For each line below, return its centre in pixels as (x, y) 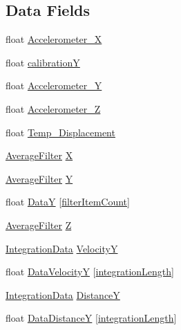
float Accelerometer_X (54, 39)
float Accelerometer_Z (53, 108)
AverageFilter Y (39, 178)
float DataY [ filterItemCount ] (68, 202)
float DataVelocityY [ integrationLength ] (90, 272)
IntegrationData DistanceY (63, 294)
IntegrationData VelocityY (62, 248)
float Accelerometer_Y (54, 85)
